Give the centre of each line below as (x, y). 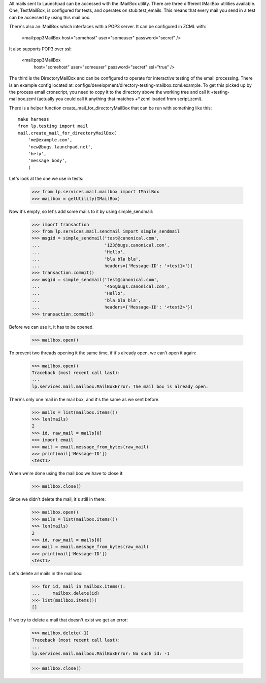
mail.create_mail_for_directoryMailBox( (67, 133)
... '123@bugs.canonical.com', (101, 245)
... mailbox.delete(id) (66, 593)
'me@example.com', (50, 140)
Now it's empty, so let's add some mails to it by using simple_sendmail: (81, 211)
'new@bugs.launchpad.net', (61, 147)
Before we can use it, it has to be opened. (51, 327)
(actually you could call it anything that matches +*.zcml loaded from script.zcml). (120, 99)
